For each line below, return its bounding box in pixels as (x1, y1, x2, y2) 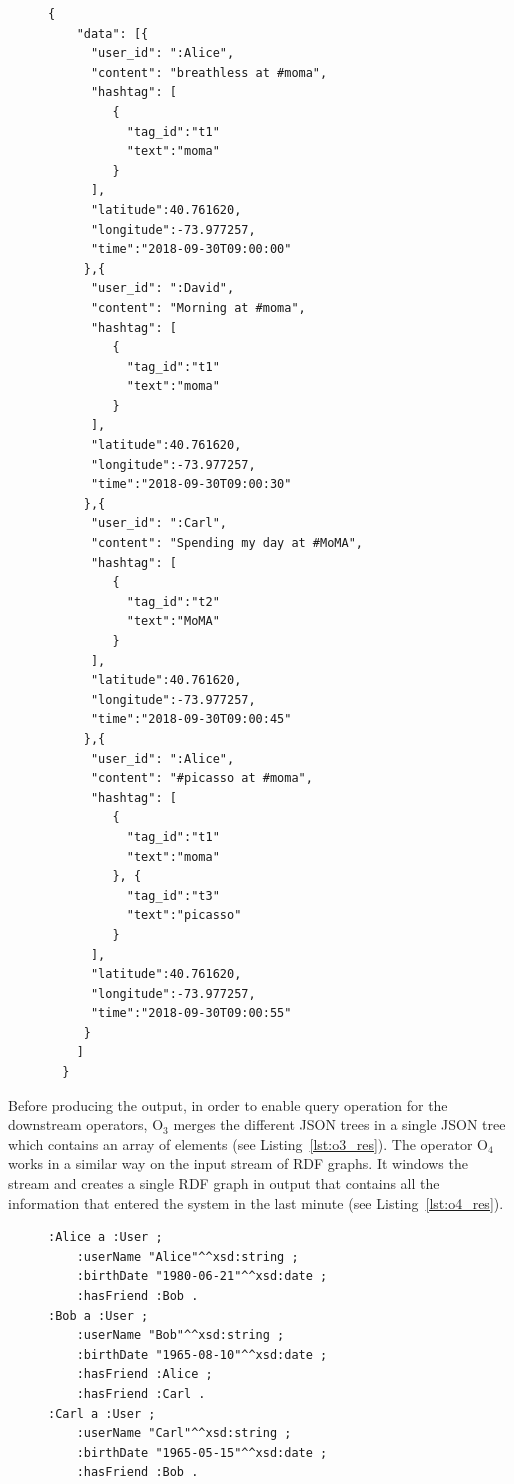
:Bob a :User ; (48, 1308, 149, 1323)
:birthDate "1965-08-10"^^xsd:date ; (76, 1347, 328, 1362)
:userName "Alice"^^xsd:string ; (76, 1249, 299, 1264)
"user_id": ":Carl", (90, 516, 227, 531)
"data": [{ (76, 26, 149, 41)
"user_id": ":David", (90, 281, 235, 296)
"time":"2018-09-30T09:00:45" (90, 712, 292, 727)
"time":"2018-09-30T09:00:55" (90, 1006, 292, 1021)
